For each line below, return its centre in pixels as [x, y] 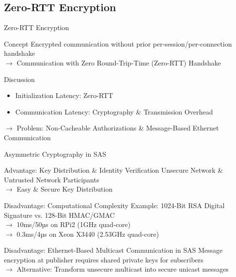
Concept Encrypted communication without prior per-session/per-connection [118, 43]
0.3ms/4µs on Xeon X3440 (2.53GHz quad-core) [88, 234]
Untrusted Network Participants [52, 179]
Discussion [19, 79]
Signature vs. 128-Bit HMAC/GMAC [59, 215]
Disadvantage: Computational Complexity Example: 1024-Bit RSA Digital [114, 205]
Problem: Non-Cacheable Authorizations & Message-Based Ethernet [118, 128]
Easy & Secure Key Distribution [65, 189]
